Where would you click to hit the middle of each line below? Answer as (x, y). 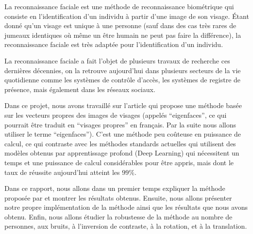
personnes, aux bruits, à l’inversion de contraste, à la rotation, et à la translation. (126, 226)
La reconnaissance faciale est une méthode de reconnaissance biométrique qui (119, 6)
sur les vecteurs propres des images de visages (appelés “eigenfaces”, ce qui (116, 115)
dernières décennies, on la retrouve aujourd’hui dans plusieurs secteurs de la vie (123, 70)
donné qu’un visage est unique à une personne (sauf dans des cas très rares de (120, 25)
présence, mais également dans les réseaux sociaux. (80, 89)
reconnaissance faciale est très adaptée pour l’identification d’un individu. (114, 44)
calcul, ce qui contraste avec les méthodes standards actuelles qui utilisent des (120, 143)
